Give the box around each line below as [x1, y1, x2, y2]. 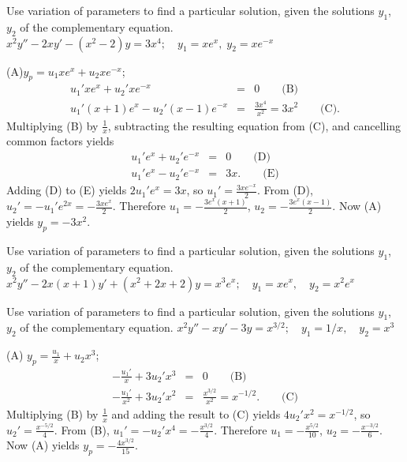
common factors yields [6, 133, 114, 149]
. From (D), [257, 182, 313, 198]
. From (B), [54, 421, 110, 438]
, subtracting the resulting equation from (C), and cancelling [107, 117, 401, 133]
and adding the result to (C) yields [111, 405, 281, 422]
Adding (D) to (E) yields [6, 182, 127, 198]
